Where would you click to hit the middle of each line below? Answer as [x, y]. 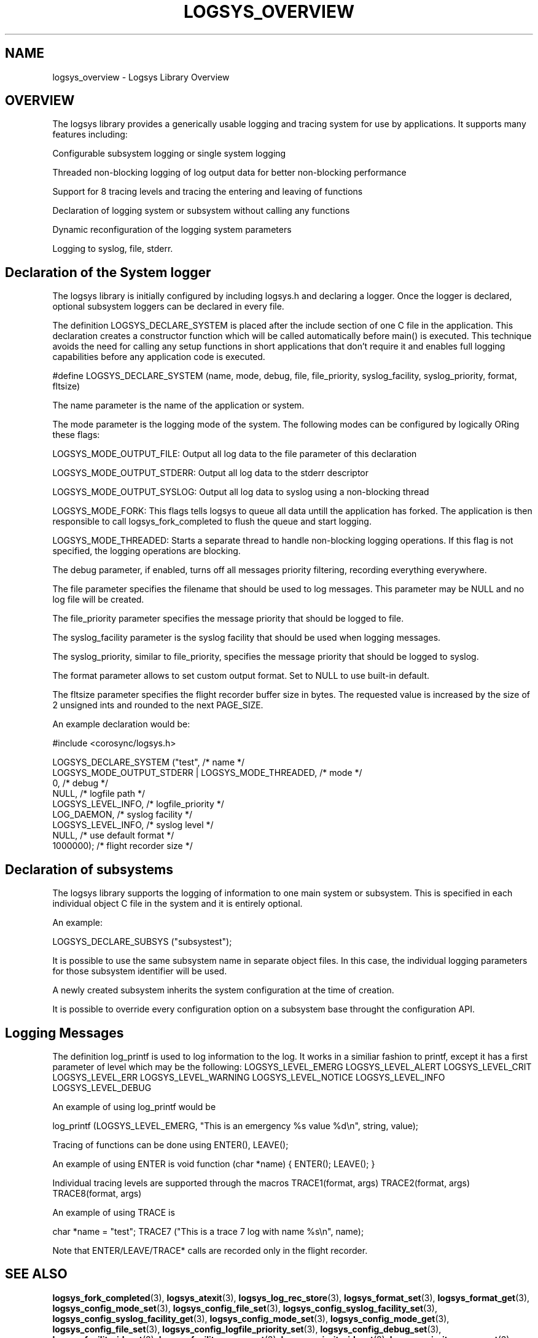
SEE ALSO [36, 1274]
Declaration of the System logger [108, 272]
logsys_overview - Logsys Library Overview [141, 77]
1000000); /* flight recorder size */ [123, 846]
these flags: [76, 435]
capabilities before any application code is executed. [159, 357]
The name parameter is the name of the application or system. [178, 405]
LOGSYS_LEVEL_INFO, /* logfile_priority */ [138, 804]
